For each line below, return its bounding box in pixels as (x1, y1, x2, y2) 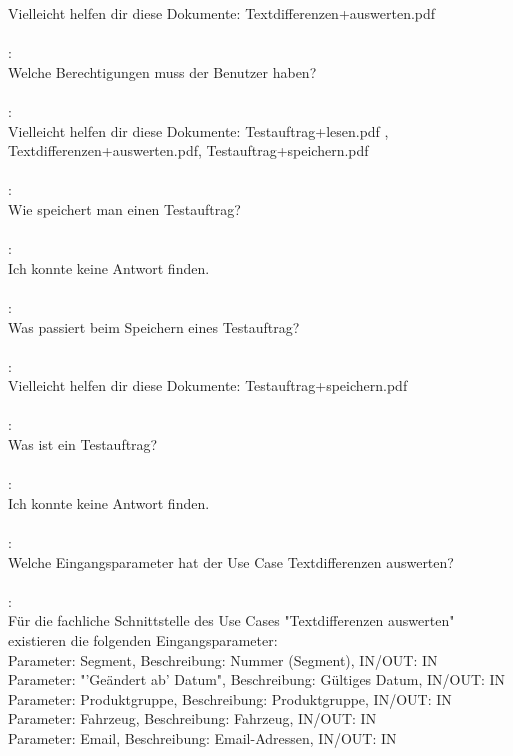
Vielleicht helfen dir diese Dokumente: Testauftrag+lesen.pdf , (8, 120, 389, 141)
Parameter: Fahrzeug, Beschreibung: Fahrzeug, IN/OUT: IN (8, 708, 377, 729)
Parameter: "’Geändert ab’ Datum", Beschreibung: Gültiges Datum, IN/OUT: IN (8, 669, 506, 690)
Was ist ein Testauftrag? (8, 434, 158, 455)
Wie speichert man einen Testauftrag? (8, 198, 241, 219)
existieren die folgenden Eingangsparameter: (8, 630, 278, 650)
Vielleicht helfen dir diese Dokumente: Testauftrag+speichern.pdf (8, 375, 408, 396)
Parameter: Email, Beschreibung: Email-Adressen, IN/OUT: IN (8, 727, 397, 748)
